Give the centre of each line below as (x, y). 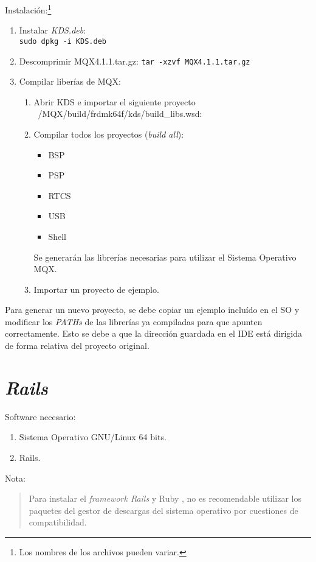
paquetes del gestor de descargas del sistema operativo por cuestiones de (163, 510)
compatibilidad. (58, 522)
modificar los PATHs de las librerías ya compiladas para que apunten (134, 321)
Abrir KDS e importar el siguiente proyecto (115, 101)
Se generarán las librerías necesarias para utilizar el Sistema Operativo (165, 257)
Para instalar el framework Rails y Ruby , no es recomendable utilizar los (165, 498)
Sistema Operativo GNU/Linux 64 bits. (93, 437)
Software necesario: (40, 416)
